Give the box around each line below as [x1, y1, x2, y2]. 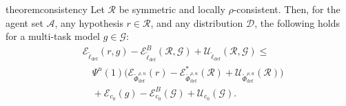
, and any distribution [150, 15, 243, 30]
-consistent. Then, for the [233, 2, 340, 16]
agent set [6, 15, 43, 30]
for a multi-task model [6, 29, 101, 43]
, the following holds [254, 15, 340, 30]
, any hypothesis [54, 15, 123, 30]
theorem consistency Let [6, 2, 105, 16]
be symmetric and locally [119, 2, 225, 16]
